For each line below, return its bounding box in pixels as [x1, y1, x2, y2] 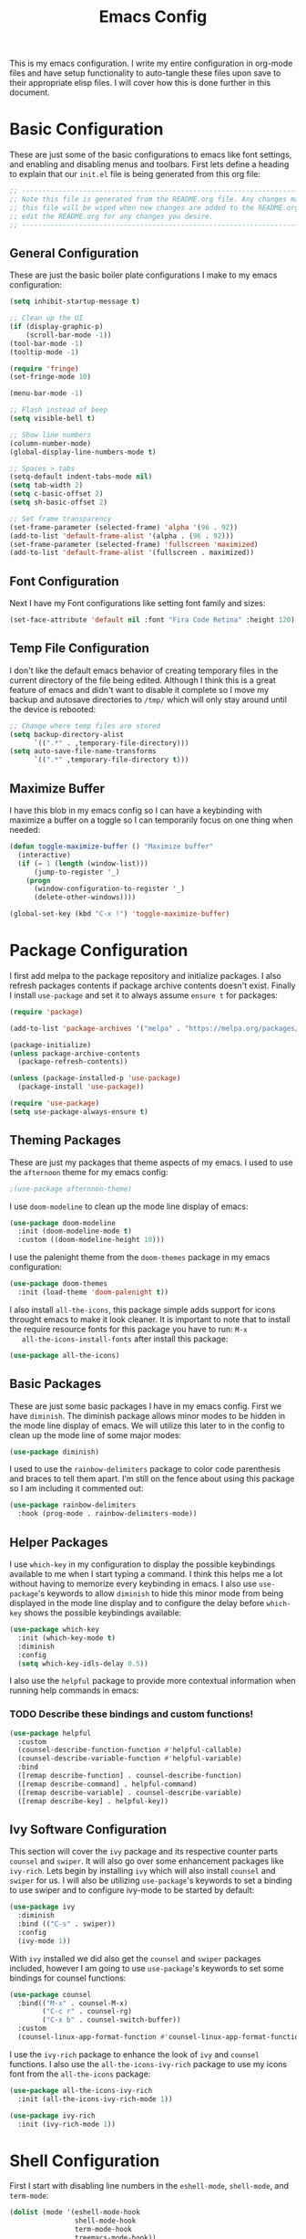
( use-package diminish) [9, 1447, 100, 1456]
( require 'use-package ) [9, 1098, 100, 1109]
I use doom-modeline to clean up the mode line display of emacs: [9, 1201, 249, 1212]
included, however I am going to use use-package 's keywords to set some [9, 1962, 284, 1973]
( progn [25, 876, 51, 885]
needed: [9, 825, 41, 835]
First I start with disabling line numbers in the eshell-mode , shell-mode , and [9, 2181, 290, 2192]
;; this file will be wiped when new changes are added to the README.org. [9, 203, 303, 212]
